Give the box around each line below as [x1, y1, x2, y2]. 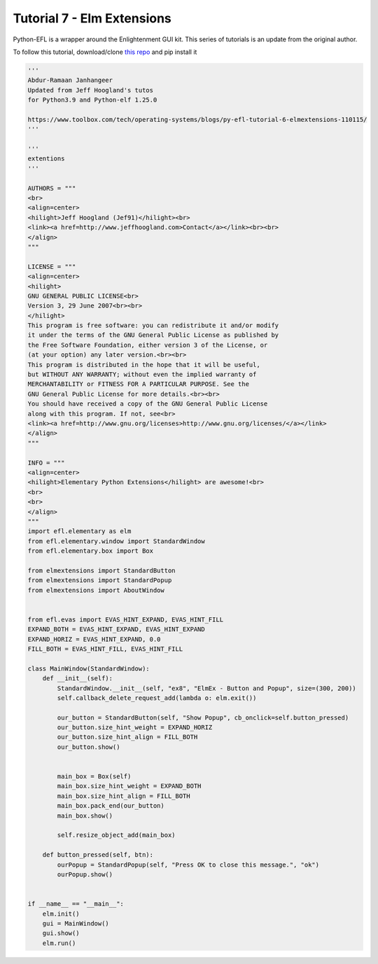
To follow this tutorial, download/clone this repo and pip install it [13, 48, 197, 56]
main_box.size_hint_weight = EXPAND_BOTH [57, 782, 202, 790]
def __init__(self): [42, 675, 113, 682]
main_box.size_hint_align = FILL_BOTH [57, 792, 190, 800]
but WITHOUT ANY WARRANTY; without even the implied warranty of [27, 371, 257, 378]
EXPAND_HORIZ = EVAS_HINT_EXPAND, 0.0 [27, 635, 161, 643]
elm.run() [42, 939, 76, 947]
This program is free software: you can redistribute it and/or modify [27, 322, 279, 329]
